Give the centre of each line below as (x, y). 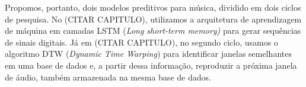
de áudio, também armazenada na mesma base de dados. (108, 77)
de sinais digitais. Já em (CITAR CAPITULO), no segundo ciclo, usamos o (141, 42)
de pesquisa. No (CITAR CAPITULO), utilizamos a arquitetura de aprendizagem (153, 19)
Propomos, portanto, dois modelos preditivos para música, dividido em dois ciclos (153, 7)
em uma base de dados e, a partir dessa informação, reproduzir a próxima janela (151, 65)
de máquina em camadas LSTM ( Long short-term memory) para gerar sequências (153, 30)
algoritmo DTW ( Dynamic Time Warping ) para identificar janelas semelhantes (148, 54)
